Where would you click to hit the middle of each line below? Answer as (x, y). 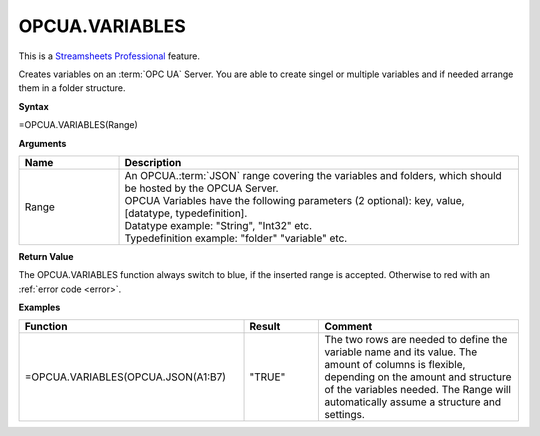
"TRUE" (267, 377)
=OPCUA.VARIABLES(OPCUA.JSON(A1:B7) (125, 377)
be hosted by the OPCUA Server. (201, 188)
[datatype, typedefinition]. (186, 213)
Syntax (33, 106)
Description (153, 162)
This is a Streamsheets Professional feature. (109, 56)
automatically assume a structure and (413, 402)
